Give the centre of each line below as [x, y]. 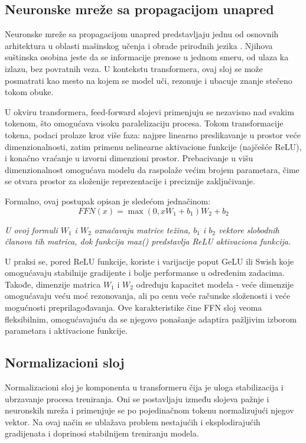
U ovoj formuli [31, 229]
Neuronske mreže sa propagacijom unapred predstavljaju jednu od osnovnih [142, 34]
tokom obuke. [29, 92]
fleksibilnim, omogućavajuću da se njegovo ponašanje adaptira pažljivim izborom [151, 319]
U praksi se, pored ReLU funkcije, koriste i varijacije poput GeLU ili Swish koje [149, 261]
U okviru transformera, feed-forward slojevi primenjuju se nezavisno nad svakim [149, 111]
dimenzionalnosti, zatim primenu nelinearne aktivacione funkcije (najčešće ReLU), [153, 146]
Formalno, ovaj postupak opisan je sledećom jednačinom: [108, 201]
